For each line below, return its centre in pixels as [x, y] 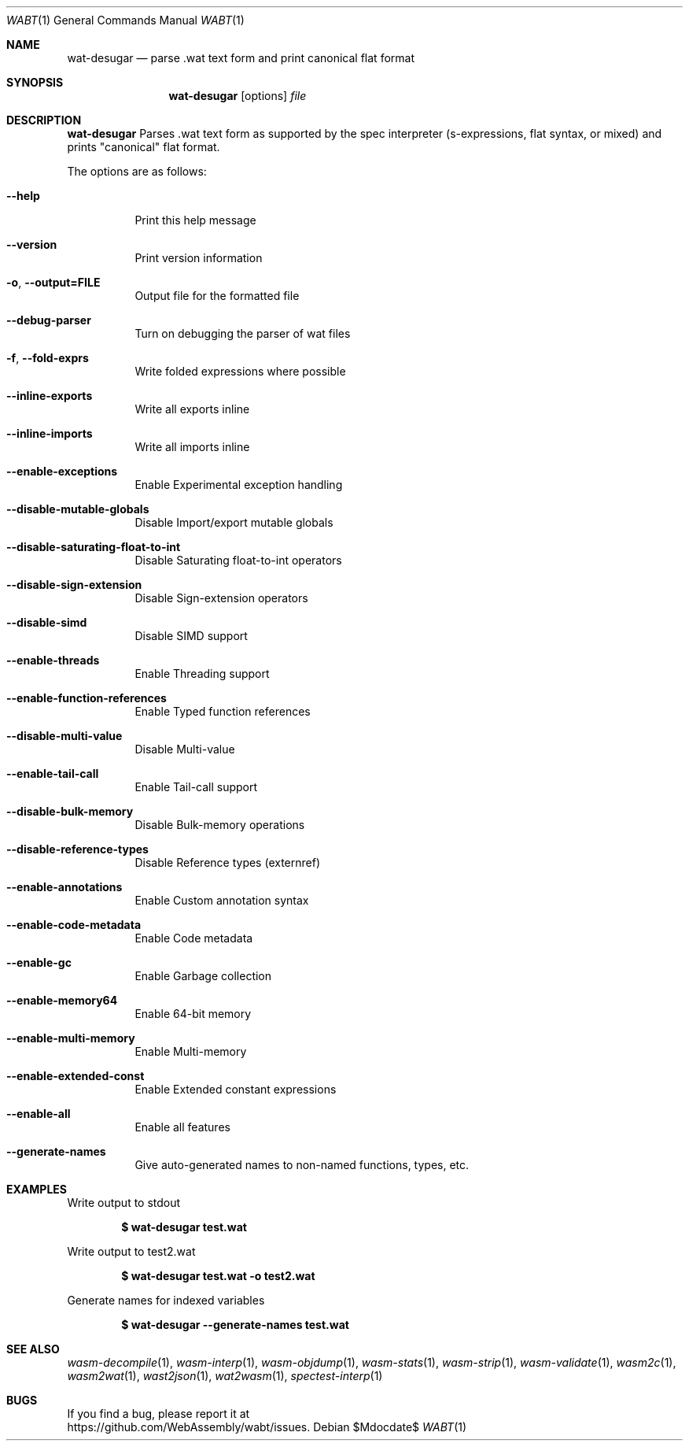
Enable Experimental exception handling [239, 485]
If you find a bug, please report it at [158, 1414]
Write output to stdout [124, 1203]
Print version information [199, 258]
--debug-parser [49, 320]
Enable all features [182, 1127]
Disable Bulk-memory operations [220, 825]
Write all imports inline [192, 447]
